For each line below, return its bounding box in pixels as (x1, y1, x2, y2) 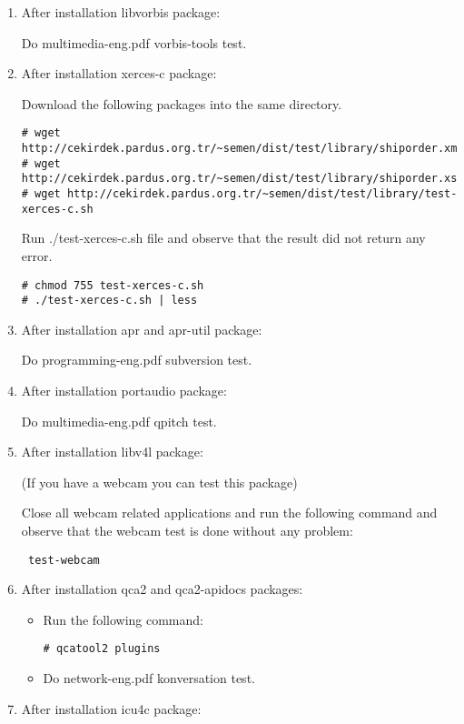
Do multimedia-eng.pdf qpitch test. (21, 411, 217, 430)
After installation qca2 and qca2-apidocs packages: (21, 579, 303, 598)
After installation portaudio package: (21, 381, 227, 399)
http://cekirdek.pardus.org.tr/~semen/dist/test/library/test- (66, 187, 458, 200)
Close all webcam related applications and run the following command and (21, 503, 438, 522)
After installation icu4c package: (21, 699, 202, 718)
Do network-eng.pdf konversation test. (43, 669, 255, 688)
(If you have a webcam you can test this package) (21, 472, 298, 491)
